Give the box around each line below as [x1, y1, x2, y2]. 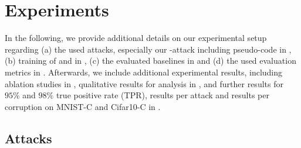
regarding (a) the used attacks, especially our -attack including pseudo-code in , [5, 43, 292, 55]
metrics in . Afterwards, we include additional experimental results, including [5, 66, 283, 78]
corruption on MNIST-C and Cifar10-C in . [5, 100, 161, 112]
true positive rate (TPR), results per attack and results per [56, 89, 269, 101]
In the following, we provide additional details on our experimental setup [5, 32, 267, 44]
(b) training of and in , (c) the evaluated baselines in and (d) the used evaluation [5, 54, 296, 67]
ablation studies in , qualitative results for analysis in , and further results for [5, 77, 283, 90]
